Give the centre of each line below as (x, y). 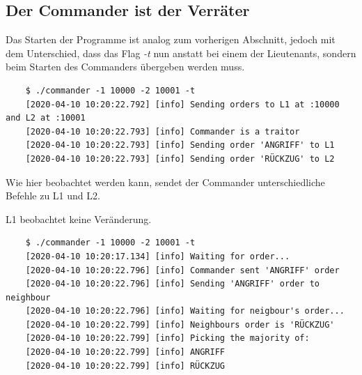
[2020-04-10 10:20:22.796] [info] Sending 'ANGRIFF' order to (173, 284)
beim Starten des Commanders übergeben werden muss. (125, 67)
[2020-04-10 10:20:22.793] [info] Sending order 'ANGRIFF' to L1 (180, 145)
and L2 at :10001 (46, 118)
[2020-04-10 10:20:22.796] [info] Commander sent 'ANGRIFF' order (182, 270)
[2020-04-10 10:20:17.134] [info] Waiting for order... (158, 256)
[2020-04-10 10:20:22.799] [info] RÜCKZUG (125, 366)
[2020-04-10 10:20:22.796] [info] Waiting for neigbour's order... (185, 311)
